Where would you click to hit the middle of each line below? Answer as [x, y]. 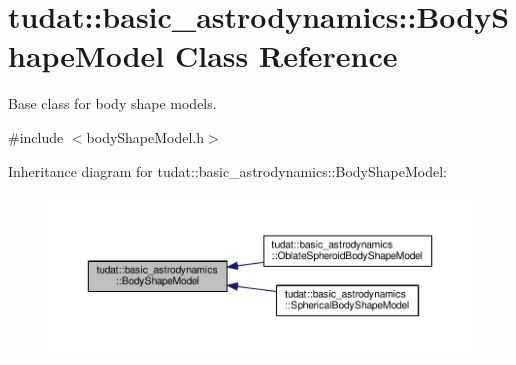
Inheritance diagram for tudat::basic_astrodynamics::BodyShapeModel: [227, 170]
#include [36, 136]
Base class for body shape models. [112, 103]
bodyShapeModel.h [145, 136]
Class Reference [286, 55]
